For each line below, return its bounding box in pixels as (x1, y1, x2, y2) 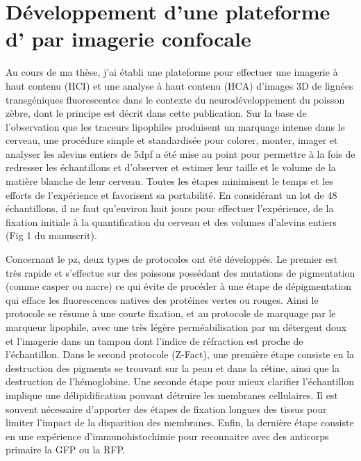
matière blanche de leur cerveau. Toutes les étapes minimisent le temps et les (6, 174, 333, 188)
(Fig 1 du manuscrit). (6, 228, 97, 243)
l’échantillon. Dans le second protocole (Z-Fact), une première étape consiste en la (6, 347, 355, 362)
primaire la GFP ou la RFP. (6, 442, 126, 457)
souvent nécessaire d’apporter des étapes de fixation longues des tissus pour (6, 401, 327, 416)
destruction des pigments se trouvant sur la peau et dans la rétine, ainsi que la (6, 360, 339, 375)
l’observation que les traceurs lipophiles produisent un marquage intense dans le (6, 119, 345, 134)
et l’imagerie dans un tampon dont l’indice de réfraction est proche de (6, 333, 303, 348)
